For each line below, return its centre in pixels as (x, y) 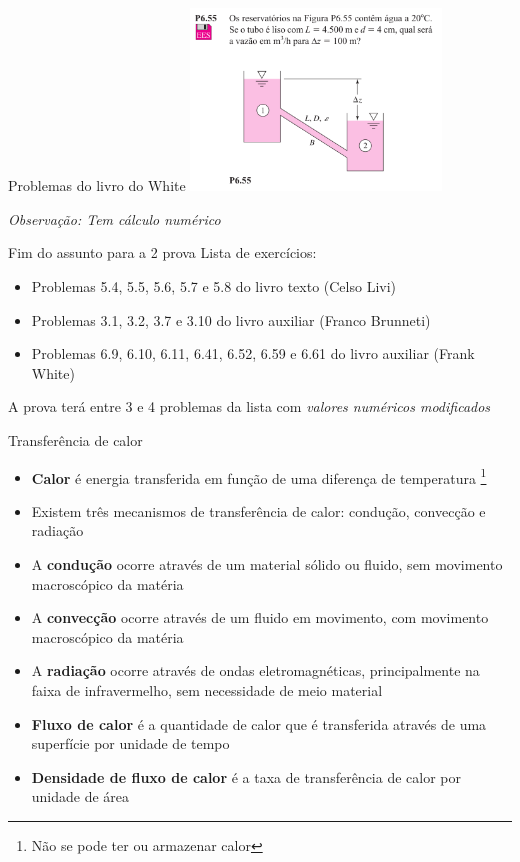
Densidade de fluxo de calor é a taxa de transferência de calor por (246, 776)
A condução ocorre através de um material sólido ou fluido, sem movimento (267, 563)
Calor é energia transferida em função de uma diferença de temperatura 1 (259, 476)
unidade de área (80, 796)
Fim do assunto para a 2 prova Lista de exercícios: (162, 252)
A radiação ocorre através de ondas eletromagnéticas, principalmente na (255, 670)
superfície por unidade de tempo (130, 743)
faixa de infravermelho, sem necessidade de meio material (207, 689)
